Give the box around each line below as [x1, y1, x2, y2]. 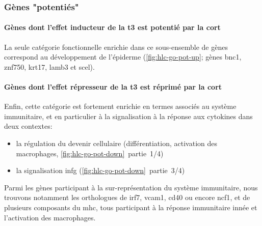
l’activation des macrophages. [4, 212, 96, 222]
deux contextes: [4, 121, 53, 131]
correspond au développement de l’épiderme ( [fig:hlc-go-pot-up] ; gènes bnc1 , [4, 51, 242, 62]
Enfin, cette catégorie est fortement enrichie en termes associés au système [4, 101, 237, 111]
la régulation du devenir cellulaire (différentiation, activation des [16, 138, 218, 148]
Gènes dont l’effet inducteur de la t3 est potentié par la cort [4, 22, 221, 33]
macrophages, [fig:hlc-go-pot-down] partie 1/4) [16, 148, 164, 158]
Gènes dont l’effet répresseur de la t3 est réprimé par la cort [4, 81, 222, 92]
